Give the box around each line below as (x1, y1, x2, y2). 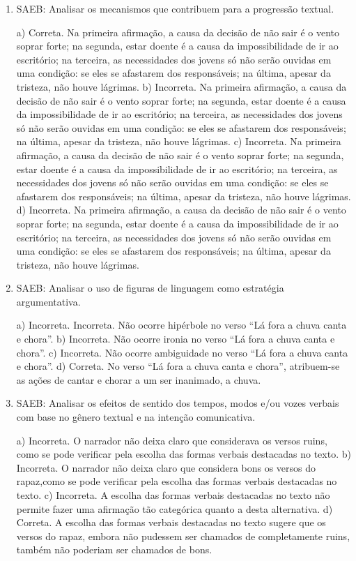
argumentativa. (16, 294, 81, 308)
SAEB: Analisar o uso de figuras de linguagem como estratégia (16, 280, 284, 295)
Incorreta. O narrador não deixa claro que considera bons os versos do (16, 460, 316, 474)
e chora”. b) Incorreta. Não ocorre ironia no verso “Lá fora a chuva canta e (16, 331, 335, 346)
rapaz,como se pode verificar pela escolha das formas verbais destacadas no (16, 474, 337, 488)
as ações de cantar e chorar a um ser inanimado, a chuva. (16, 372, 261, 387)
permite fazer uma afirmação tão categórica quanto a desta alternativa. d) (16, 501, 333, 516)
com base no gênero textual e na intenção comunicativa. (16, 410, 256, 424)
